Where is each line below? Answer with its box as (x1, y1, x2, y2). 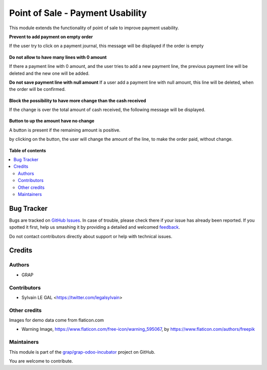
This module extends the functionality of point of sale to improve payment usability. (9, 25, 179, 31)
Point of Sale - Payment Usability (9, 7, 147, 18)
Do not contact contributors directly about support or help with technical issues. (9, 233, 173, 239)
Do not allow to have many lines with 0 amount (9, 54, 107, 60)
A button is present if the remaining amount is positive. (9, 127, 121, 133)
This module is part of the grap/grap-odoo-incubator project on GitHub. (9, 349, 156, 355)
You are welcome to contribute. (9, 358, 73, 364)
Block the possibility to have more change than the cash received (9, 97, 146, 104)
